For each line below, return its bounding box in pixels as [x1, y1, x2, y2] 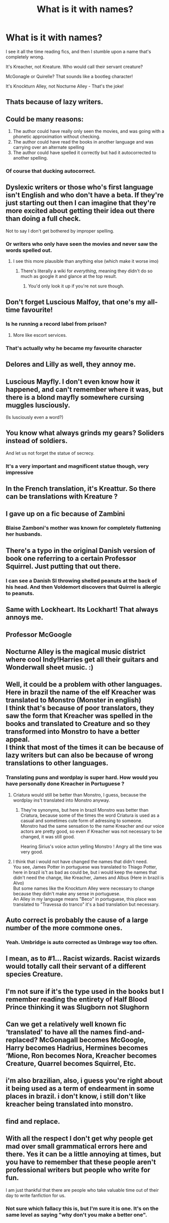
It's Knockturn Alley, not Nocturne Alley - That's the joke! [6, 83, 124, 89]
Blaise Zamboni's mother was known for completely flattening [6, 525, 161, 532]
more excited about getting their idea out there [6, 206, 155, 215]
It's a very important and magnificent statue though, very [6, 462, 149, 469]
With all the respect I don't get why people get [6, 1134, 153, 1143]
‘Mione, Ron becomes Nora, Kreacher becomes [6, 1051, 157, 1060]
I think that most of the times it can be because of [6, 743, 164, 752]
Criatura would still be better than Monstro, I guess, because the [13, 792, 146, 798]
